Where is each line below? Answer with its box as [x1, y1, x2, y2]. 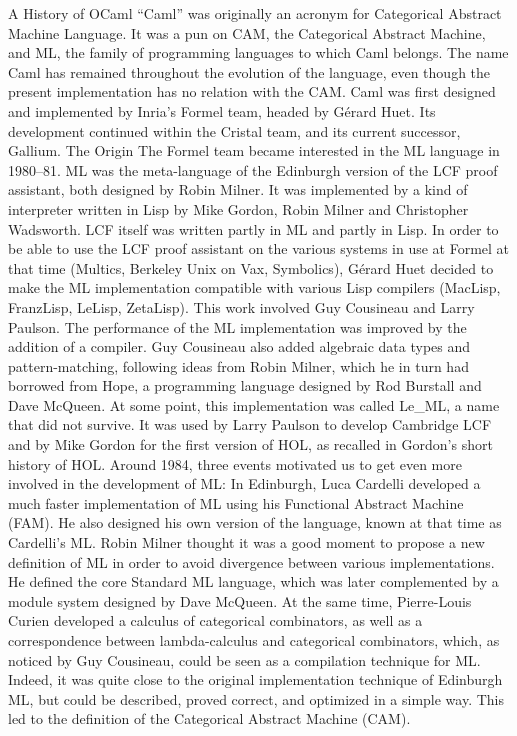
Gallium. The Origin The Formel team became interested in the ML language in [8, 140, 500, 161]
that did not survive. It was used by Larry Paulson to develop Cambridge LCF [8, 414, 492, 435]
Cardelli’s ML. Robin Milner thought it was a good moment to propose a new [8, 532, 485, 553]
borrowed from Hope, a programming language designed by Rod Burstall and [8, 375, 482, 396]
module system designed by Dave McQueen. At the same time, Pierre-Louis [8, 590, 472, 611]
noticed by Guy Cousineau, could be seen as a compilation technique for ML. [8, 649, 481, 670]
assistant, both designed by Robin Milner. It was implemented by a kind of [8, 179, 468, 200]
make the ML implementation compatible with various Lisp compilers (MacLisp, [8, 277, 501, 298]
